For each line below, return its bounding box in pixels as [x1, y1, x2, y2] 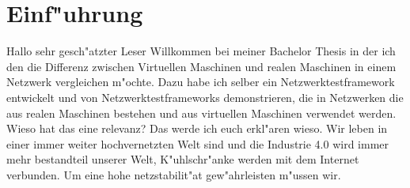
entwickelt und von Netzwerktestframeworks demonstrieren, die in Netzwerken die [6, 88, 404, 105]
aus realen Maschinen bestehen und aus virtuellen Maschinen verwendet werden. [6, 104, 397, 121]
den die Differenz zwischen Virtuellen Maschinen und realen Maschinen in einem [6, 58, 397, 74]
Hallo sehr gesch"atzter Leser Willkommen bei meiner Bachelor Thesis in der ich [6, 43, 396, 59]
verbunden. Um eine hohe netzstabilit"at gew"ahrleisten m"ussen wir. [6, 166, 341, 182]
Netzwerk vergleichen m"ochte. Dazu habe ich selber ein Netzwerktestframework [6, 73, 395, 90]
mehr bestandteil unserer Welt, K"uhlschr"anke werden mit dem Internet [6, 151, 359, 167]
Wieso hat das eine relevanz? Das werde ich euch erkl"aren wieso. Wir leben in [6, 120, 388, 137]
